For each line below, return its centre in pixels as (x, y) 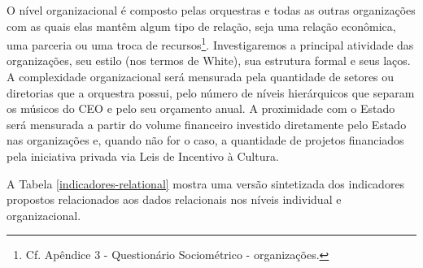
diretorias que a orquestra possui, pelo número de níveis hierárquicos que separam (211, 92)
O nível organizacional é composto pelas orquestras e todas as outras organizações (211, 10)
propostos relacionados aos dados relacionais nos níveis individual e (174, 199)
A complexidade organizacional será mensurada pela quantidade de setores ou (201, 77)
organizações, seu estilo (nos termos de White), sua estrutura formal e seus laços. (209, 61)
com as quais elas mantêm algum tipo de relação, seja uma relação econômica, (201, 26)
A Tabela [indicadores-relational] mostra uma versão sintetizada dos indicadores (206, 183)
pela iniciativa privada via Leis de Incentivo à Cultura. (143, 156)
